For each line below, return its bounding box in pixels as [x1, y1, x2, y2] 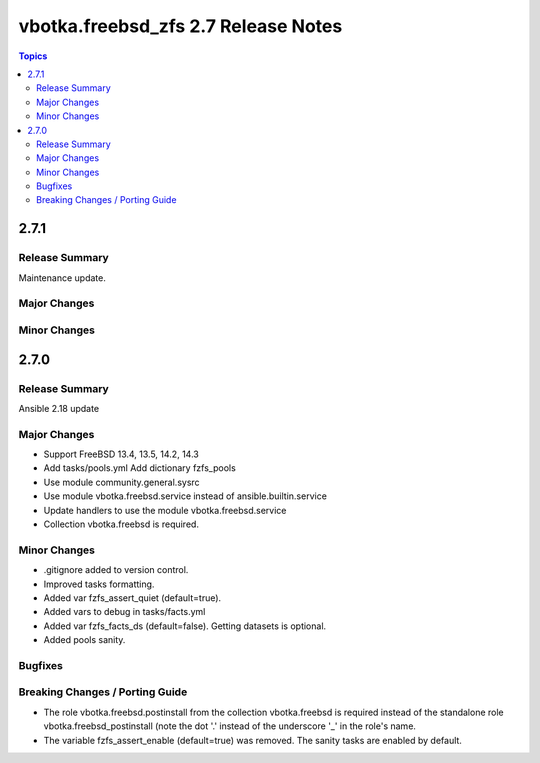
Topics [18, 50, 48, 62]
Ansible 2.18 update [18, 402, 100, 414]
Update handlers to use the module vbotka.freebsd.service [43, 504, 287, 516]
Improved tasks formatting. [43, 578, 155, 590]
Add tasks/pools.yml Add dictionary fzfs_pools [43, 462, 237, 474]
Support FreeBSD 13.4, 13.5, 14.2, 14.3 [43, 448, 199, 460]
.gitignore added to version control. [43, 564, 189, 576]
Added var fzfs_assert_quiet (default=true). [43, 591, 222, 604]
